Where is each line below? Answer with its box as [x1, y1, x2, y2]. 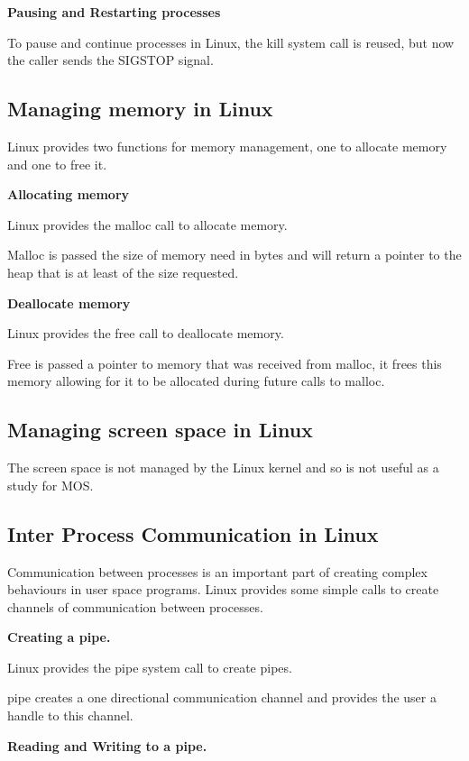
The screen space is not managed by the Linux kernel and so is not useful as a [7, 458, 439, 477]
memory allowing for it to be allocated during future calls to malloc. [7, 371, 385, 390]
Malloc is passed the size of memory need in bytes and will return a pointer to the [7, 245, 462, 264]
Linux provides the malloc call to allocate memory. [7, 215, 288, 234]
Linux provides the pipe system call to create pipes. [7, 657, 292, 676]
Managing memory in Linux [7, 95, 273, 123]
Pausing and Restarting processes [7, 3, 221, 21]
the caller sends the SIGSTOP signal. [7, 50, 214, 69]
